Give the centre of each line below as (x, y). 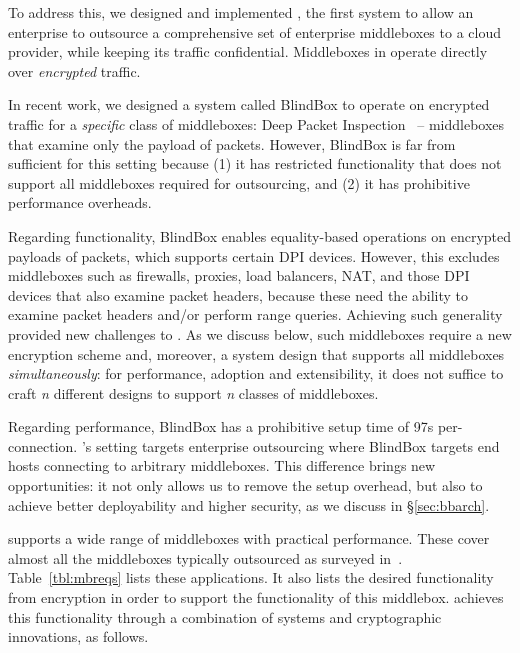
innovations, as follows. (78, 636)
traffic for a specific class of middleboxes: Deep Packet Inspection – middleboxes (256, 123)
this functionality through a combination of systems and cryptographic (225, 616)
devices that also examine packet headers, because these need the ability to (238, 294)
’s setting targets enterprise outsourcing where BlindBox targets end (290, 445)
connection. (43, 445)
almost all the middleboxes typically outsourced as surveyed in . (205, 557)
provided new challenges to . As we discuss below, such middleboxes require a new (260, 333)
